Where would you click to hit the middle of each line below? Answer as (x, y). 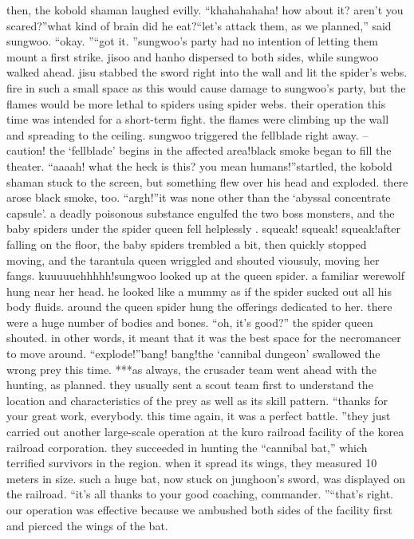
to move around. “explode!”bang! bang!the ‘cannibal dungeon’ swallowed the (193, 354)
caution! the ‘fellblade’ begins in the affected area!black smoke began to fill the (199, 150)
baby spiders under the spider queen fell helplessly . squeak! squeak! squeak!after (203, 228)
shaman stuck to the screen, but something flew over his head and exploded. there (207, 181)
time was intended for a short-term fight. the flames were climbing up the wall (198, 119)
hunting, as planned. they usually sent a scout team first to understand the (190, 385)
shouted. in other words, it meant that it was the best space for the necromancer (204, 338)
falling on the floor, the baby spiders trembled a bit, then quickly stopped (187, 244)
